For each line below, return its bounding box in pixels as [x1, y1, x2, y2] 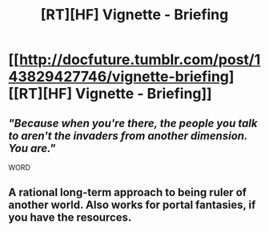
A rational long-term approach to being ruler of [8, 186, 247, 199]
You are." [8, 142, 56, 155]
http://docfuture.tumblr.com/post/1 [18, 50, 261, 69]
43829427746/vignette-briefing [8, 68, 230, 86]
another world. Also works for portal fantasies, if [8, 198, 256, 212]
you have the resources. [8, 210, 132, 225]
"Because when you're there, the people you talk [8, 116, 258, 130]
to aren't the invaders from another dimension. [8, 129, 248, 142]
